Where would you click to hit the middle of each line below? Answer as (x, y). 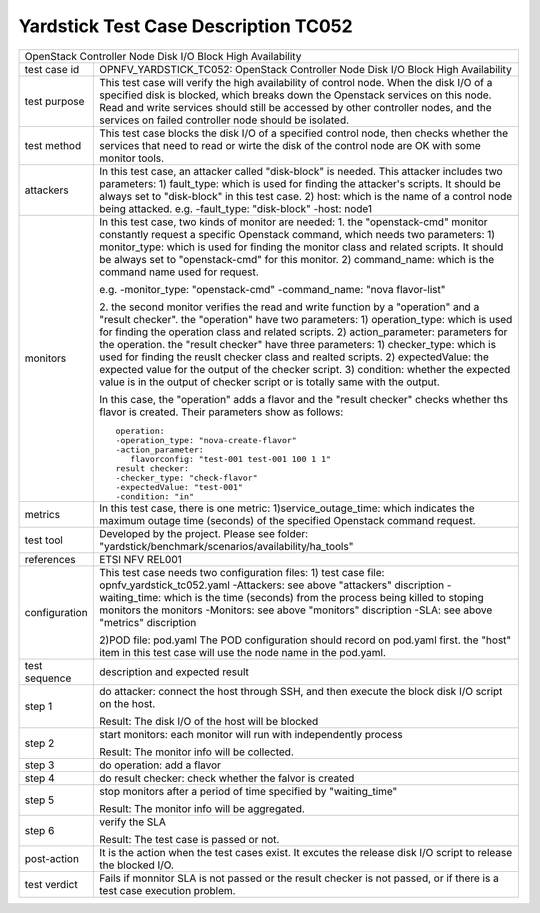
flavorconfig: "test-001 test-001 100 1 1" (231, 458)
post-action (52, 858)
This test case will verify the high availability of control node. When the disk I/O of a (296, 82)
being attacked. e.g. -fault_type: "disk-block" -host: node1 (236, 208)
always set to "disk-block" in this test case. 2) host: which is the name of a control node (306, 196)
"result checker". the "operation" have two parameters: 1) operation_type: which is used (306, 319)
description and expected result (174, 672)
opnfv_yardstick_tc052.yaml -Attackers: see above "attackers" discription (272, 585)
